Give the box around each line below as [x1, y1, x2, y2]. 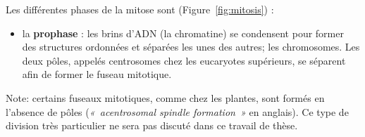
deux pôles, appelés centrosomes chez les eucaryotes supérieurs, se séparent [22, 53, 346, 67]
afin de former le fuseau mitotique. [22, 67, 172, 81]
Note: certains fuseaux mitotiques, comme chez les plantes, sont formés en [6, 90, 325, 105]
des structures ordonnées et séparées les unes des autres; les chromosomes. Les [22, 39, 360, 54]
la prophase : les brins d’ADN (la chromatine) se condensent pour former [22, 25, 344, 40]
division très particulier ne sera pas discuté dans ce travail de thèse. [6, 118, 298, 133]
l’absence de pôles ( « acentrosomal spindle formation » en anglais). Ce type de [6, 104, 349, 119]
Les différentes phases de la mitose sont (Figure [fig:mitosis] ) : [6, 2, 274, 16]
